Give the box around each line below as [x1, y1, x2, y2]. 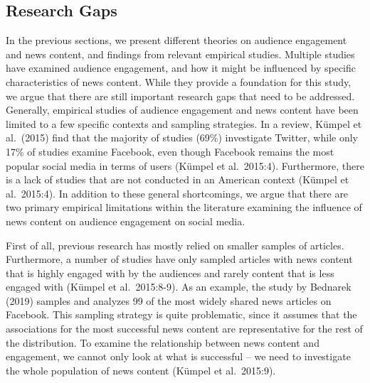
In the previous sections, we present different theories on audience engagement [6, 33, 347, 48]
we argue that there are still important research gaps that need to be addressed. [6, 88, 355, 103]
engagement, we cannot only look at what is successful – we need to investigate [6, 349, 351, 364]
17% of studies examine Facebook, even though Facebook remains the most [6, 144, 334, 158]
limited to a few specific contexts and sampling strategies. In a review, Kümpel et [6, 116, 362, 131]
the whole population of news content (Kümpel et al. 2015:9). [6, 362, 276, 377]
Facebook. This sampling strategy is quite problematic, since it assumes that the [6, 307, 357, 322]
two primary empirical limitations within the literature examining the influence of [6, 200, 362, 215]
